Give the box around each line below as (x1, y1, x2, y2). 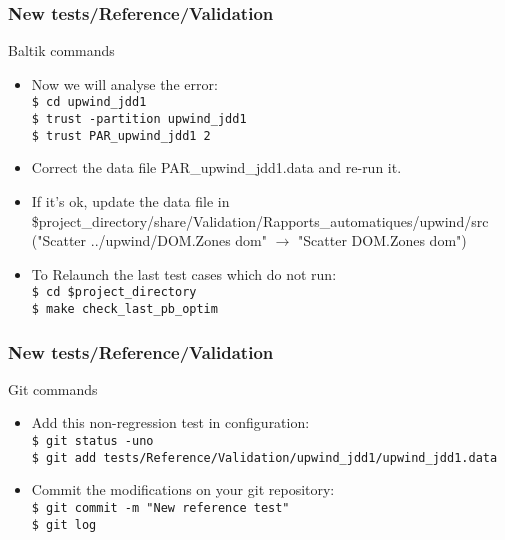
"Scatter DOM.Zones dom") (298, 230, 467, 251)
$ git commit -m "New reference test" (31, 500, 290, 515)
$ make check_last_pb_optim (31, 302, 218, 316)
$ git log (31, 517, 97, 532)
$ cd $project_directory (31, 285, 197, 300)
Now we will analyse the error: (31, 73, 218, 94)
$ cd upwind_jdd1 (31, 95, 147, 110)
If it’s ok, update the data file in (31, 190, 230, 211)
